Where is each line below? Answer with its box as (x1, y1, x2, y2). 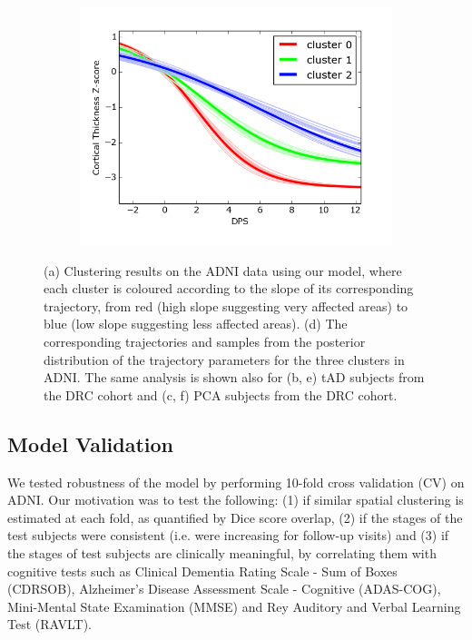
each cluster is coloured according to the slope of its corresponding (44, 279, 414, 298)
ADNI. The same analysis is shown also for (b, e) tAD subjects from (44, 368, 425, 387)
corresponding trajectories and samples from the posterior (44, 331, 366, 350)
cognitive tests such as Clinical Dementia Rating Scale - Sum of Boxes (7, 561, 398, 580)
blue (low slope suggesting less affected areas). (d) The (44, 314, 348, 333)
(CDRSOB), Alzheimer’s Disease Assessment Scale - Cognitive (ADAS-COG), (7, 579, 441, 598)
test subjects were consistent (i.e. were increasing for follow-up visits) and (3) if (7, 526, 449, 545)
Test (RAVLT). (7, 615, 93, 634)
